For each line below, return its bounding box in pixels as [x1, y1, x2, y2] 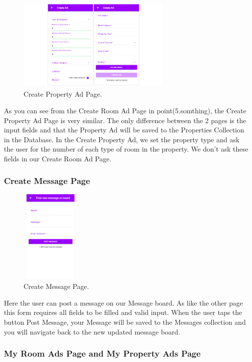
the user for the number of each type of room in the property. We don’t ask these [4, 144, 249, 154]
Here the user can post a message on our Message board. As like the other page [4, 297, 243, 308]
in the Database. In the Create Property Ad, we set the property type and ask [4, 134, 240, 144]
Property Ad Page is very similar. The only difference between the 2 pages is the [4, 115, 246, 125]
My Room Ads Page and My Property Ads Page [4, 347, 201, 360]
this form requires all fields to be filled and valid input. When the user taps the [4, 307, 242, 317]
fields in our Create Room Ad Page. [4, 154, 112, 163]
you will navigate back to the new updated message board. [4, 326, 180, 336]
